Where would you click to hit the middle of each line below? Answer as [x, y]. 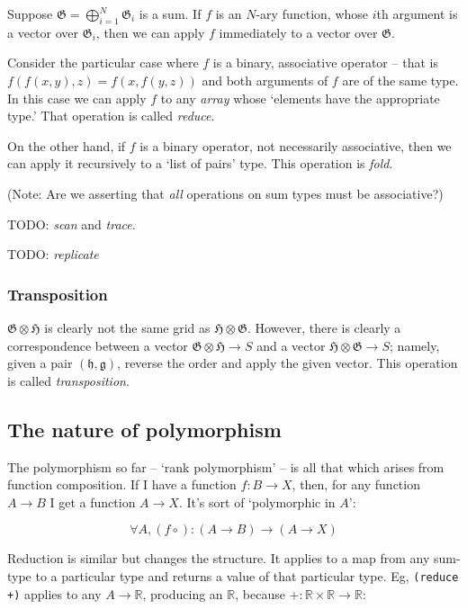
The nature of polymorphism [144, 429]
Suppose [30, 13]
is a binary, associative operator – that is [325, 63]
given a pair [40, 363]
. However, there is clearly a [324, 327]
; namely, [415, 345]
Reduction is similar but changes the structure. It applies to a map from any [219, 558]
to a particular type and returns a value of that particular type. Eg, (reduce [247, 575]
